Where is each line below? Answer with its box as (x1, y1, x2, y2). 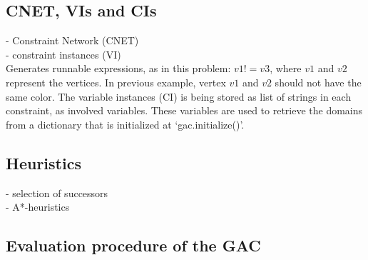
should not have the (275, 74, 362, 89)
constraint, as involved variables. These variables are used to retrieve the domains (6, 103, 363, 118)
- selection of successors (6, 185, 108, 200)
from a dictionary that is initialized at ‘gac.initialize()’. (6, 116, 245, 131)
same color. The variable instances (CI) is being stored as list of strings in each (6, 89, 352, 104)
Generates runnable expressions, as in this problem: (6, 61, 231, 76)
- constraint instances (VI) (6, 46, 121, 61)
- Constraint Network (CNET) (6, 33, 139, 48)
